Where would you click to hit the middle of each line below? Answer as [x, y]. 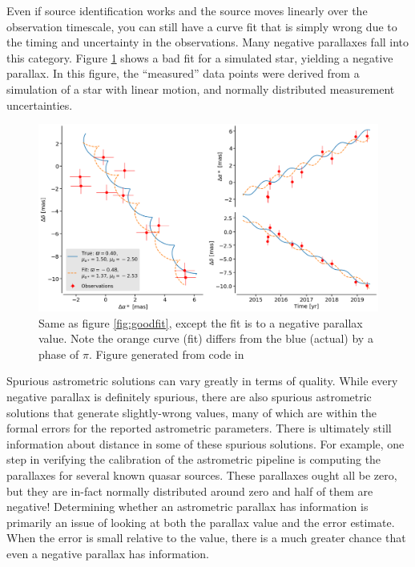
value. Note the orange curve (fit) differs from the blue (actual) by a [206, 338]
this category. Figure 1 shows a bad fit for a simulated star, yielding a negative [200, 57]
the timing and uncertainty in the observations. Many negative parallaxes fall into [208, 42]
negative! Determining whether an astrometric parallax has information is [187, 507]
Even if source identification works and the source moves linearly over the [187, 10]
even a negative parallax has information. [108, 553]
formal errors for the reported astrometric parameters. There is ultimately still [199, 428]
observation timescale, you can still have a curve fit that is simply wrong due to [202, 26]
